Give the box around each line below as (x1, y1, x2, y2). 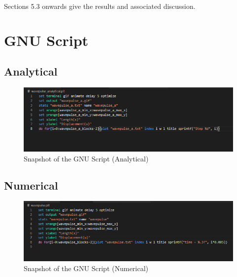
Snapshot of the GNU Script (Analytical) (24, 153, 149, 163)
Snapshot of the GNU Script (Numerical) (24, 263, 149, 273)
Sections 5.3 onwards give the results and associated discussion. (4, 1, 196, 11)
